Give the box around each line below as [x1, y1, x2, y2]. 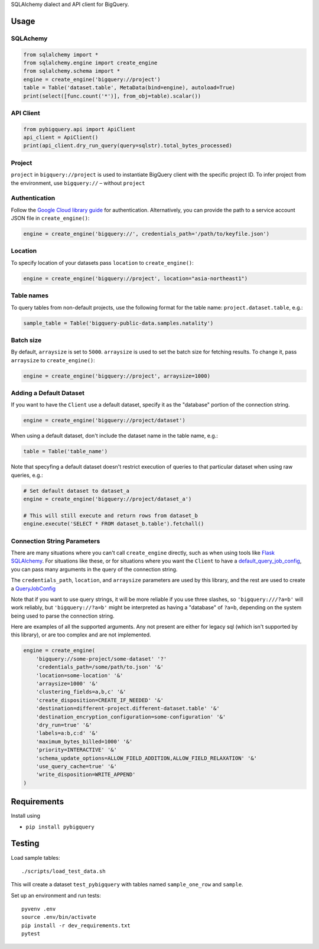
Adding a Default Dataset [11, 389, 85, 397]
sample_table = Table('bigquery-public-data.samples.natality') [23, 320, 214, 326]
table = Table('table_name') [23, 448, 108, 455]
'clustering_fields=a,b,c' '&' [35, 688, 126, 695]
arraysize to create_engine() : [11, 356, 96, 363]
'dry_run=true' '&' [35, 721, 93, 728]
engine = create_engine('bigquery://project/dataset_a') [23, 496, 192, 502]
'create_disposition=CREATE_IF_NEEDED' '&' [35, 697, 164, 703]
